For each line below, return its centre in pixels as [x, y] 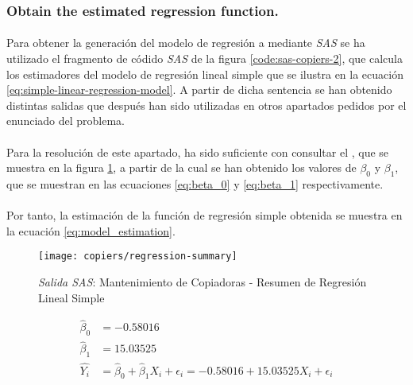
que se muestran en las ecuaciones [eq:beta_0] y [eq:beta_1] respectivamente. [195, 183]
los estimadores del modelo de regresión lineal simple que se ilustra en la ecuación [205, 74]
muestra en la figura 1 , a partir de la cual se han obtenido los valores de [181, 167]
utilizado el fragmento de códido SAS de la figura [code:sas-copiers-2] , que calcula [205, 58]
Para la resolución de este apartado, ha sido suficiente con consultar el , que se [198, 152]
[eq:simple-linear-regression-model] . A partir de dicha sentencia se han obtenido [199, 89]
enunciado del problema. [66, 121]
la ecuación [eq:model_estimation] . [91, 230]
